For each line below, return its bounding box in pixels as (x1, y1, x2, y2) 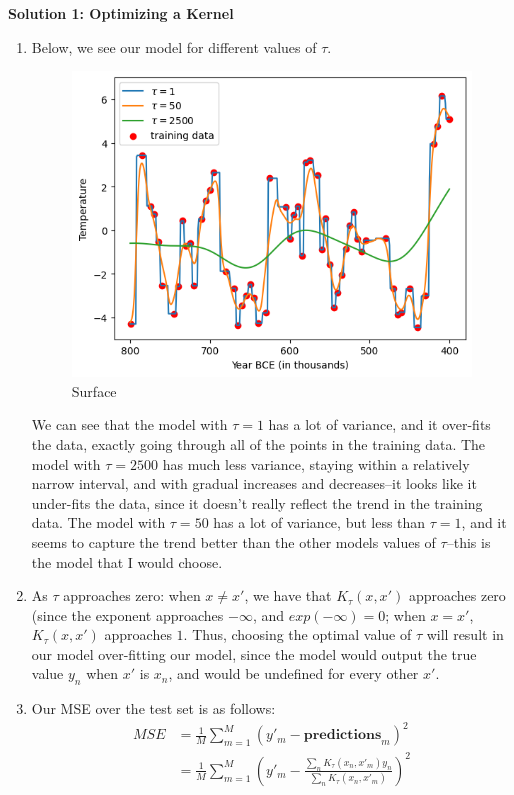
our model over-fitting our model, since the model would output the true (31, 643, 477, 664)
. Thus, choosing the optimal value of (183, 624, 412, 645)
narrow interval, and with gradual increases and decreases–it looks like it (31, 473, 477, 494)
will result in (426, 624, 504, 645)
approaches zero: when (63, 585, 201, 606)
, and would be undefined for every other (168, 663, 419, 684)
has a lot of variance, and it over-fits (268, 414, 491, 435)
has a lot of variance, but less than (213, 512, 426, 533)
